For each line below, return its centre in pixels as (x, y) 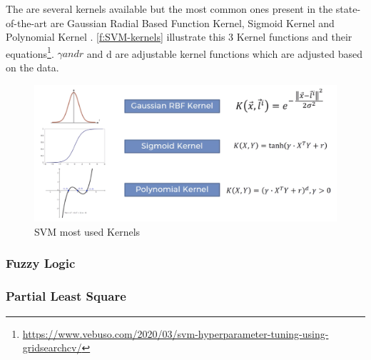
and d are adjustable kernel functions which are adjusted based (225, 53)
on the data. (32, 67)
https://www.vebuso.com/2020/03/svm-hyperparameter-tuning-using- (176, 333)
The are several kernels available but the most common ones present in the (169, 9)
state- (348, 9)
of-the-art (26, 22)
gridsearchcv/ (52, 347)
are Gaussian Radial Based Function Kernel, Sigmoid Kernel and (192, 22)
